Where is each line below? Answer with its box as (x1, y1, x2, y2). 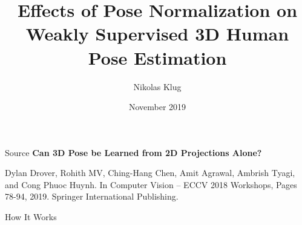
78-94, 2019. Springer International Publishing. (5, 190, 179, 203)
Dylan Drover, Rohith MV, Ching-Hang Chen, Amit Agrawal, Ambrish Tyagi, (5, 166, 295, 179)
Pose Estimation (88, 45, 227, 70)
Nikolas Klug (133, 80, 182, 93)
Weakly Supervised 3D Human (25, 21, 289, 46)
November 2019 (128, 100, 186, 113)
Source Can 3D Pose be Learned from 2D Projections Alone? (5, 146, 262, 158)
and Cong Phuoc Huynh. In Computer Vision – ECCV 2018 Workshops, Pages (5, 178, 297, 191)
